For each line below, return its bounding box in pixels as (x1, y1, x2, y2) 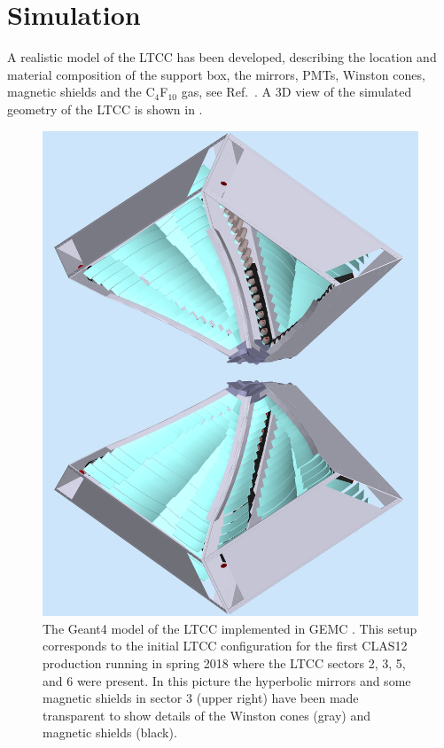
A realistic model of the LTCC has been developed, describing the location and (7, 48, 437, 66)
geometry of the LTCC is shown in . (7, 99, 203, 118)
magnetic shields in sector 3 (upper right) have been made (43, 689, 359, 707)
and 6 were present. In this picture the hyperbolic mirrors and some (43, 671, 411, 690)
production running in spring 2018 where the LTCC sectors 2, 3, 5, (43, 653, 406, 672)
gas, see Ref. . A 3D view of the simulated (181, 82, 412, 101)
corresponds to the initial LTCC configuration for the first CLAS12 (43, 636, 408, 655)
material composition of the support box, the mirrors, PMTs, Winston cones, (7, 65, 425, 83)
